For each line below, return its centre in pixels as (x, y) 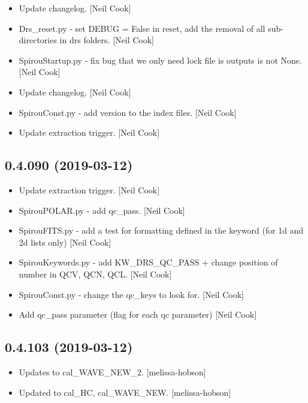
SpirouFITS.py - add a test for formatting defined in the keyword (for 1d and (161, 230)
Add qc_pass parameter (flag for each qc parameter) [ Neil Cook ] (138, 314)
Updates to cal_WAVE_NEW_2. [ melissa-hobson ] (112, 371)
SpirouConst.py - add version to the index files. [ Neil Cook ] (128, 112)
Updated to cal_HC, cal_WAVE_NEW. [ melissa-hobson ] (125, 392)
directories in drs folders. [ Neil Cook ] (87, 40)
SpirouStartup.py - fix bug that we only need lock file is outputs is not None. (160, 60)
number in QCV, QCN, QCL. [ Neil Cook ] (95, 274)
